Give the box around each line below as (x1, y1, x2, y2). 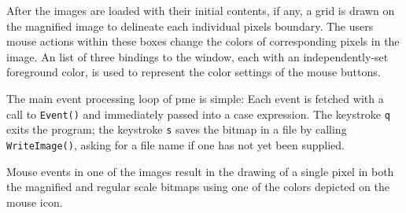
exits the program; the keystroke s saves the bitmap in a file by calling (6, 121, 347, 138)
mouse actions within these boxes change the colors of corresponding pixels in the (6, 33, 400, 50)
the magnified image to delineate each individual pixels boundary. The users (6, 17, 374, 34)
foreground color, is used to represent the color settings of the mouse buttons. (6, 64, 381, 80)
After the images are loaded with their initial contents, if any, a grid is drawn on (6, 2, 395, 18)
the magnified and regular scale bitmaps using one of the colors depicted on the (6, 178, 389, 195)
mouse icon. (6, 193, 63, 210)
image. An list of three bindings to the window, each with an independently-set (6, 48, 389, 64)
